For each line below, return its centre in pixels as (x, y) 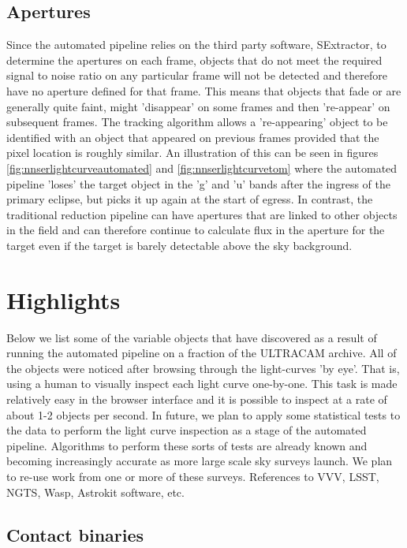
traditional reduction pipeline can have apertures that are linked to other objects (202, 214)
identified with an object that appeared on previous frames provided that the (193, 137)
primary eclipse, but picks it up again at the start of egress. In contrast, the (190, 199)
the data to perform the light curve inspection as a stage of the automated (187, 430)
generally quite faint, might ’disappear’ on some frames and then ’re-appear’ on (198, 106)
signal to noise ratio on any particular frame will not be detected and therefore (197, 75)
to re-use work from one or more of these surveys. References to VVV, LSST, (193, 476)
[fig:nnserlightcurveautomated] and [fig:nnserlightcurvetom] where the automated (202, 168)
